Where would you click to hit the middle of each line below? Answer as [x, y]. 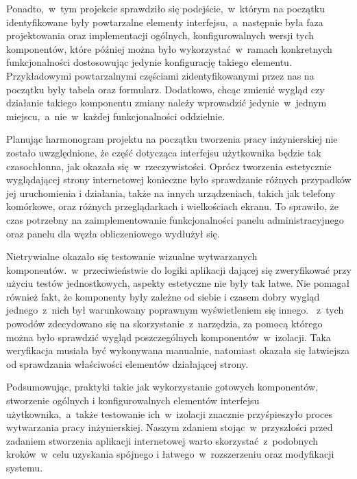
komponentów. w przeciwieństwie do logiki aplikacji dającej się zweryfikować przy [179, 269]
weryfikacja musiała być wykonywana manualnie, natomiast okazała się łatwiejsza [178, 350]
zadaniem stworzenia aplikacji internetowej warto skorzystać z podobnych [162, 440]
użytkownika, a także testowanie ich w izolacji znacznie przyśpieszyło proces [169, 413]
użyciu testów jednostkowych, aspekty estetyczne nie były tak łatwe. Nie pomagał [178, 283]
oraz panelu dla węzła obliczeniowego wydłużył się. [113, 233]
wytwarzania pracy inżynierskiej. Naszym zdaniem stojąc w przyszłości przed [170, 427]
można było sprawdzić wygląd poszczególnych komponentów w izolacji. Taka [169, 337]
